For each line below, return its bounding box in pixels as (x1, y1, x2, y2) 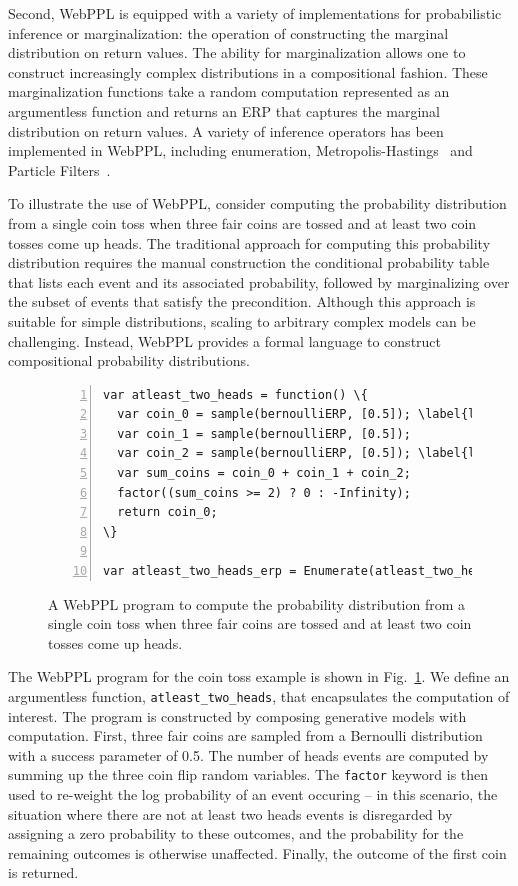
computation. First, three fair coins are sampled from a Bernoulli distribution (8, 725, 483, 746)
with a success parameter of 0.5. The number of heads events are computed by (8, 744, 489, 765)
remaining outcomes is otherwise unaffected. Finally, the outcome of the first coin (8, 842, 507, 863)
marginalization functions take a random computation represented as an (8, 81, 450, 102)
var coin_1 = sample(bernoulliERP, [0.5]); (117, 426, 411, 441)
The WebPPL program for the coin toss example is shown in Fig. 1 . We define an (8, 666, 510, 687)
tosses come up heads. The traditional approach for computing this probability (8, 232, 491, 253)
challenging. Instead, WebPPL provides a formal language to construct (8, 330, 442, 351)
